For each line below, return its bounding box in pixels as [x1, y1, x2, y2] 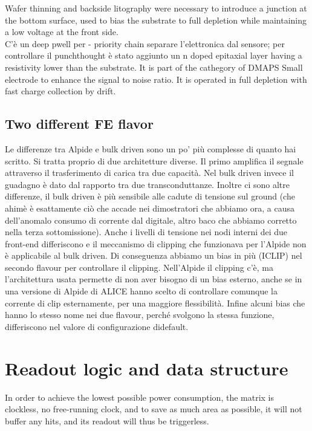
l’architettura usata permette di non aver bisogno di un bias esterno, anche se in [5, 273, 302, 285]
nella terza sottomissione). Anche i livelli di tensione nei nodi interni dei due [5, 225, 288, 238]
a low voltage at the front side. [5, 25, 119, 38]
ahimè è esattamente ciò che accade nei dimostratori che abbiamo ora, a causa [5, 201, 294, 214]
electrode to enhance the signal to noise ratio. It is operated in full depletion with [5, 73, 307, 85]
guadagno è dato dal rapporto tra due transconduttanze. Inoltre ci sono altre [5, 178, 290, 190]
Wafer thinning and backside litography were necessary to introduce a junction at [5, 2, 307, 14]
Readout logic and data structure [5, 355, 288, 380]
